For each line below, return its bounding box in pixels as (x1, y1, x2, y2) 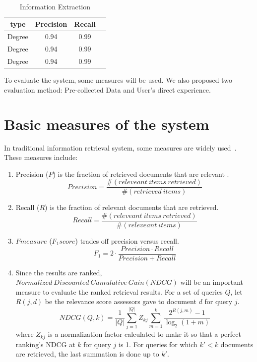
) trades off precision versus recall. (75, 236, 179, 246)
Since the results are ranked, (15, 267, 102, 277)
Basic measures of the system (4, 113, 209, 134)
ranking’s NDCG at (15, 339, 75, 349)
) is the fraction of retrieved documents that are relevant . (53, 168, 229, 179)
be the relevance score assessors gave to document (45, 296, 196, 307)
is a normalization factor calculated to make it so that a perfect (48, 329, 241, 339)
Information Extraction (19, 1, 90, 11)
